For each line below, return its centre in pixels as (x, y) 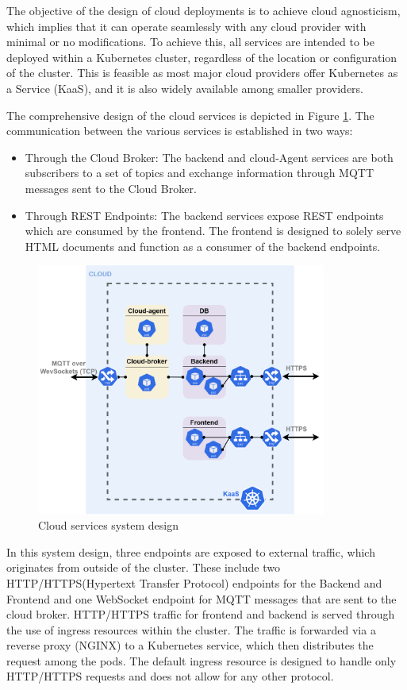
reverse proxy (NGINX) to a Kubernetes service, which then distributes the (190, 645)
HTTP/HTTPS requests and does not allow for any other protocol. (170, 676)
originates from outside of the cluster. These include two (143, 567)
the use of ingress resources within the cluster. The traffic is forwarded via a (191, 629)
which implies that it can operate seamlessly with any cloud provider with (186, 26)
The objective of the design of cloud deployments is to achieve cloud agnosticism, (203, 10)
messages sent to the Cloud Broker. (111, 188)
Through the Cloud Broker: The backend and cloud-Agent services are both (209, 157)
